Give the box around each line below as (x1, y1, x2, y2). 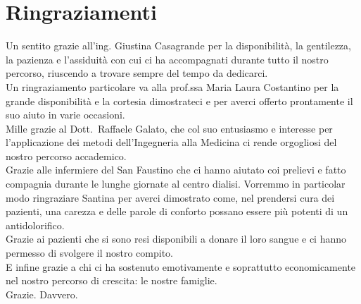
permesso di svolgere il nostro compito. (6, 245, 174, 260)
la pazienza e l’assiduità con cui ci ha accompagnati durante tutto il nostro (6, 51, 329, 66)
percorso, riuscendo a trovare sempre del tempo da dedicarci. (6, 66, 268, 80)
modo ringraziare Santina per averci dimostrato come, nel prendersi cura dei (6, 190, 335, 205)
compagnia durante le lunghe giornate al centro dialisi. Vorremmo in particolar (6, 176, 346, 191)
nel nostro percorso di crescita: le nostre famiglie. (6, 273, 217, 288)
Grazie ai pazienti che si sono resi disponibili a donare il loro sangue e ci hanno (6, 231, 347, 246)
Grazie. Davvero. (6, 286, 78, 301)
